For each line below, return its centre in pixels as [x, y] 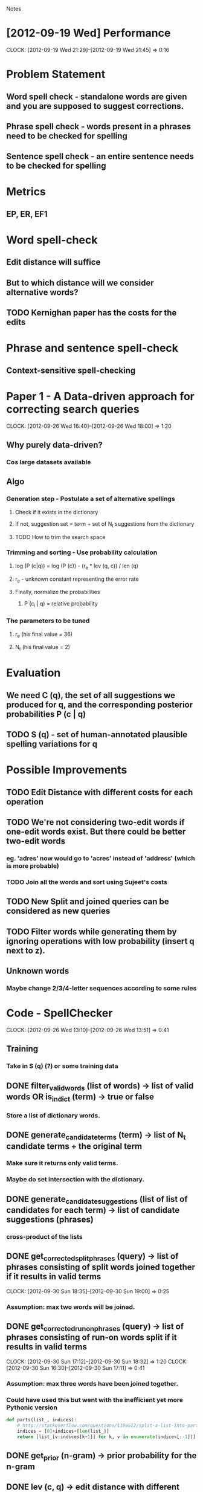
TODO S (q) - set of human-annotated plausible [97, 735]
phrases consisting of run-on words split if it [92, 1338]
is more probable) [33, 865]
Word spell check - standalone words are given [97, 96]
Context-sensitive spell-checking [71, 370]
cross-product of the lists [44, 1236]
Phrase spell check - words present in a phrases [99, 126]
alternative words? [42, 292]
